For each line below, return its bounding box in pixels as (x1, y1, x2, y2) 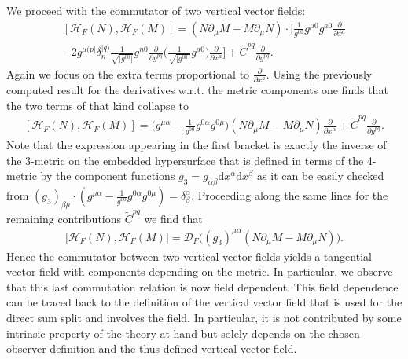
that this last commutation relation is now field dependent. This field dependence (6, 278, 399, 295)
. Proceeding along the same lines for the (191, 187, 388, 203)
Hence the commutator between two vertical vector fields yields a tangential (6, 247, 372, 264)
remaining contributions (6, 210, 122, 226)
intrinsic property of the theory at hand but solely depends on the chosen (6, 324, 360, 341)
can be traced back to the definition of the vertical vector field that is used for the (6, 294, 402, 310)
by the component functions (40, 167, 175, 184)
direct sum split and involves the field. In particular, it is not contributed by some (6, 310, 402, 326)
